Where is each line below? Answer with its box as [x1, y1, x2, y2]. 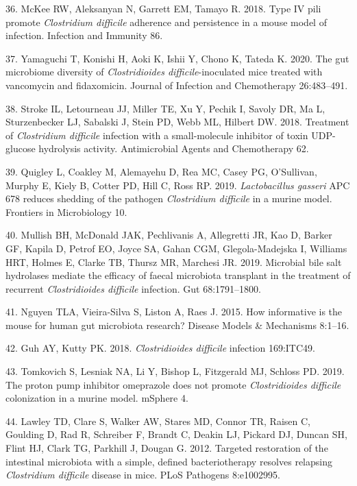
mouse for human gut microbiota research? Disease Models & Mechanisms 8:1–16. [5, 317, 349, 332]
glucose [5, 141, 36, 156]
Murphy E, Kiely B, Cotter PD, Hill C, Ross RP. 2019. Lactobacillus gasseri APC [5, 178, 350, 192]
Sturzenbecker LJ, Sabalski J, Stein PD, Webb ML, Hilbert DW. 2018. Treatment [5, 114, 349, 129]
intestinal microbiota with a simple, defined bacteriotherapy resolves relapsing [5, 454, 332, 468]
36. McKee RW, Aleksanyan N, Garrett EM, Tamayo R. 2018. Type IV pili [5, 1, 321, 15]
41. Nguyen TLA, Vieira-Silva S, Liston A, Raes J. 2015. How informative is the [5, 304, 343, 319]
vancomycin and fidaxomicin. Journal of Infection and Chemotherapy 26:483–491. [5, 77, 348, 92]
